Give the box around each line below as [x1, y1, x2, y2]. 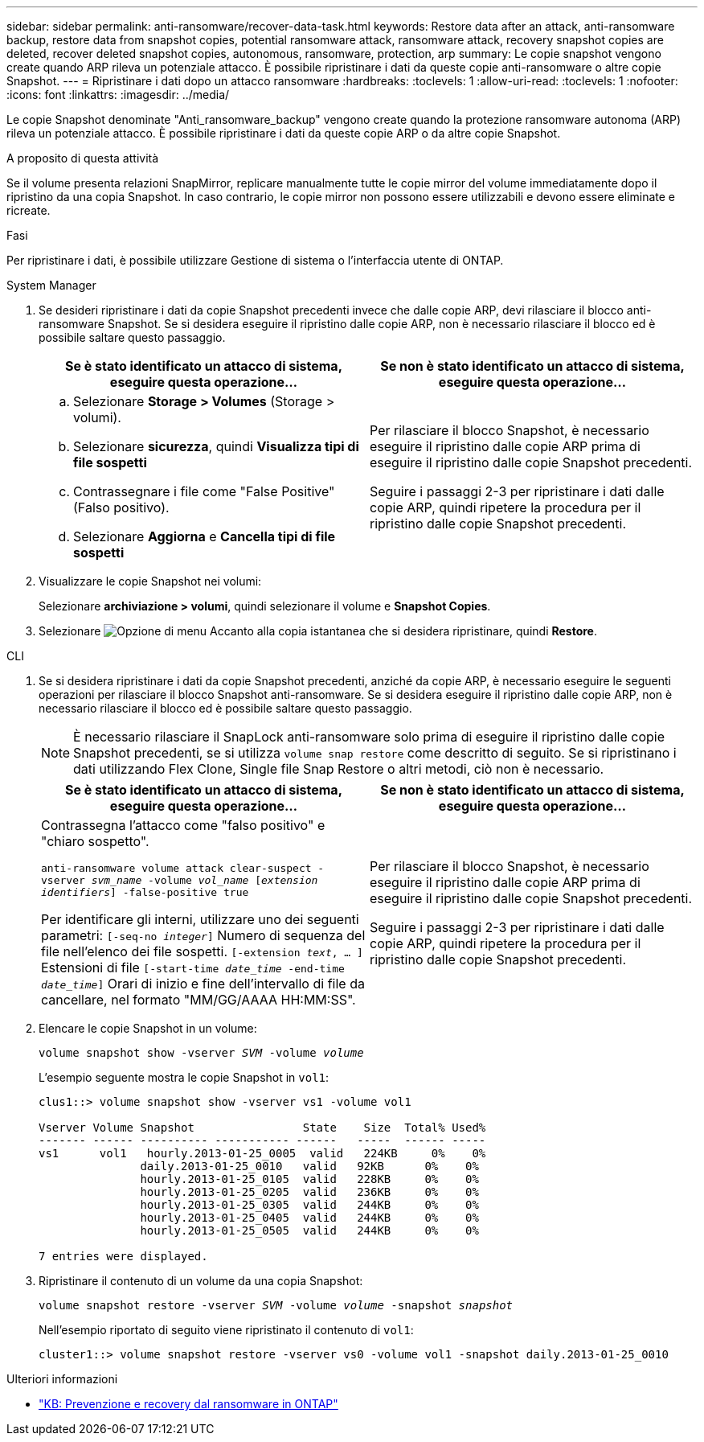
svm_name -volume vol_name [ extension [91, 874, 318, 886]
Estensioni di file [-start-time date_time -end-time [41, 959, 345, 976]
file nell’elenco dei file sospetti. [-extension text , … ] [41, 943, 363, 959]
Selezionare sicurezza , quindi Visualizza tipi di [73, 438, 359, 454]
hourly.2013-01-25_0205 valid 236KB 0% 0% [140, 1185, 479, 1198]
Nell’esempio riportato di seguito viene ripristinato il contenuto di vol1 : [39, 1323, 414, 1337]
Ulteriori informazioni [6, 1372, 118, 1386]
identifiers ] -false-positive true [41, 886, 249, 898]
